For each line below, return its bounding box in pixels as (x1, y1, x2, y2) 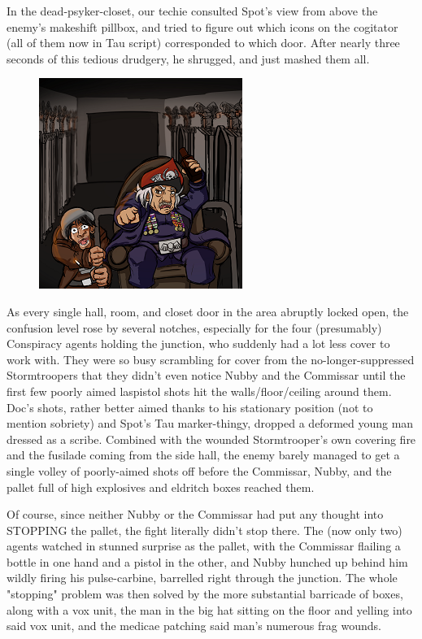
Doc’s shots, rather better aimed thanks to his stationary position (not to (7, 398, 373, 415)
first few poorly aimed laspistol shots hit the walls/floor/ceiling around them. (7, 382, 392, 399)
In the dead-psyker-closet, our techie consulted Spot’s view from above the (7, 2, 378, 19)
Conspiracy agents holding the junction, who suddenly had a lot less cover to (7, 335, 390, 352)
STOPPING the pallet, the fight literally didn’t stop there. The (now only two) (7, 521, 402, 538)
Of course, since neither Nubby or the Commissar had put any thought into (7, 506, 384, 523)
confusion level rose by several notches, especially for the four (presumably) (7, 319, 382, 336)
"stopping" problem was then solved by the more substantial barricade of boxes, (7, 585, 403, 602)
